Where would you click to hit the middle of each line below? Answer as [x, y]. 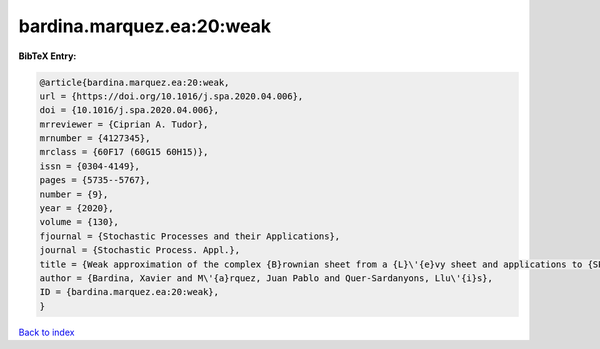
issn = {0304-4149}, [89, 166]
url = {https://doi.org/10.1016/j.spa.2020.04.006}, [171, 96]
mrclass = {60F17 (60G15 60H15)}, [124, 152]
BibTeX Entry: [47, 56]
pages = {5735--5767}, [95, 180]
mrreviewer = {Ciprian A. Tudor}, [124, 124]
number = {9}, [74, 194]
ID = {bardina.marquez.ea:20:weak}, [129, 292]
